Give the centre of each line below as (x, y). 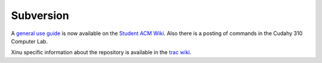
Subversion (40, 15)
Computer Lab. (29, 41)
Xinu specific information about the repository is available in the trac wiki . (101, 52)
